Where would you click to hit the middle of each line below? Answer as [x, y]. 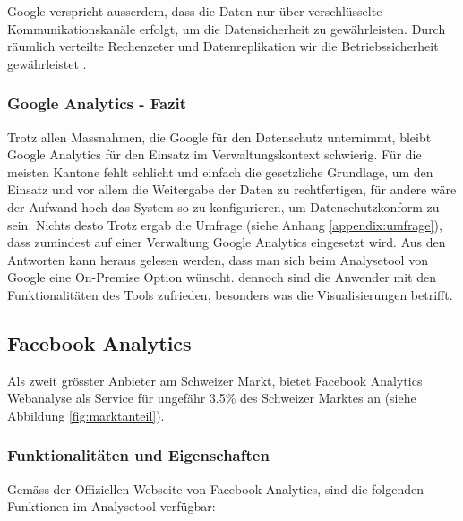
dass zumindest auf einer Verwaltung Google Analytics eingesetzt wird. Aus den [227, 242]
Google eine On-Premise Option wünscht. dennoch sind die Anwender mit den [222, 277]
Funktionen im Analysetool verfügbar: [111, 506]
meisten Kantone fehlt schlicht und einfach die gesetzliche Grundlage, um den [220, 171]
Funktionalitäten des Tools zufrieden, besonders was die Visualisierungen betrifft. [230, 294]
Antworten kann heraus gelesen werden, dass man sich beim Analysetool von [218, 259]
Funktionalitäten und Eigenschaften [138, 455]
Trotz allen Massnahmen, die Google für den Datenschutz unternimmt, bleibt [219, 137]
